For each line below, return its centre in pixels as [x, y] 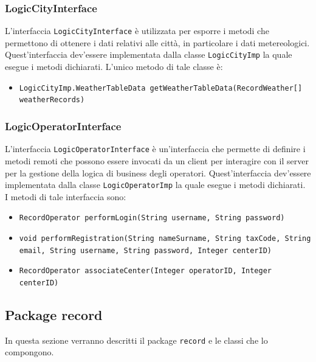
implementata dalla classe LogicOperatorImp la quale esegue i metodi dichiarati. [155, 185]
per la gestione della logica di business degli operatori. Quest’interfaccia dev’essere [158, 172]
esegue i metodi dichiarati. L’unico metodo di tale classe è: [114, 67]
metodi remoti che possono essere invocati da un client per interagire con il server [157, 160]
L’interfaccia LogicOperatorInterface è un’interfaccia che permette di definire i [155, 149]
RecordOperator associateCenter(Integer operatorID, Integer [146, 271]
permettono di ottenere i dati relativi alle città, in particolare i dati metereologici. [157, 42]
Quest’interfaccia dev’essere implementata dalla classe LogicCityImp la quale [149, 54]
